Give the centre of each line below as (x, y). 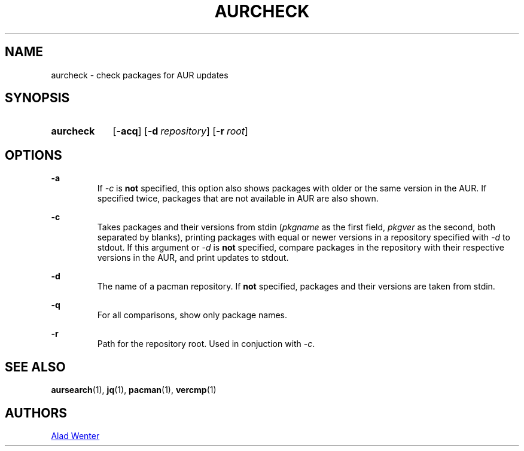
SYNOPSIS (37, 98)
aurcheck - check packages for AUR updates (140, 75)
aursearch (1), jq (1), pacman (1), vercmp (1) (134, 390)
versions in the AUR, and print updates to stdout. (193, 258)
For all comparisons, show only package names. (192, 315)
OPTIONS (33, 155)
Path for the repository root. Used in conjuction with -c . (206, 344)
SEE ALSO (35, 367)
